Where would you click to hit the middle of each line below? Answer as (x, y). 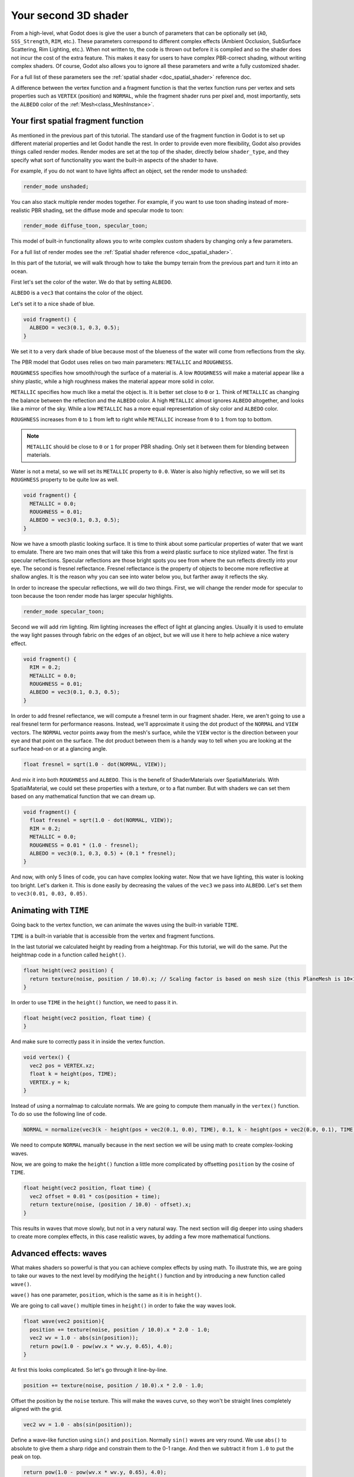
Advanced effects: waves (59, 1253)
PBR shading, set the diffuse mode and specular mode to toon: (108, 210)
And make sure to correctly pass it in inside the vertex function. (88, 1042)
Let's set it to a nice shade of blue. (53, 304)
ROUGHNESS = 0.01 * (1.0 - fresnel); (84, 845)
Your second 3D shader (70, 15)
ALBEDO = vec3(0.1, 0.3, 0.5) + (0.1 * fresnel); (103, 853)
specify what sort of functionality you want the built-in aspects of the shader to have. (114, 160)
